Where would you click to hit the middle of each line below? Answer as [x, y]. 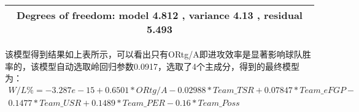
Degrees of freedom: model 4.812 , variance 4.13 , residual [160, 15]
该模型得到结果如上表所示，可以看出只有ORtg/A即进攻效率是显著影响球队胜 [158, 54]
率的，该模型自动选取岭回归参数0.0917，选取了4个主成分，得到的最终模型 [152, 66]
